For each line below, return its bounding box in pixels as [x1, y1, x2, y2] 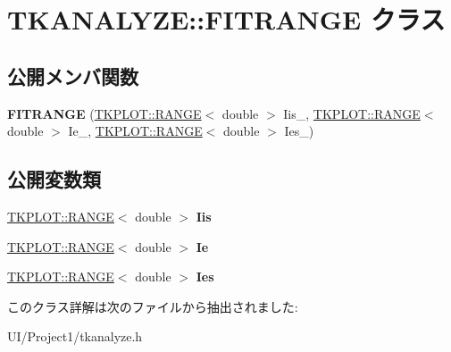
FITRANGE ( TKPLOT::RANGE [7, 104, 202, 122]
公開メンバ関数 [7, 62, 138, 89]
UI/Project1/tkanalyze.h [7, 327, 143, 346]
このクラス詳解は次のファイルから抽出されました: [7, 297, 298, 315]
